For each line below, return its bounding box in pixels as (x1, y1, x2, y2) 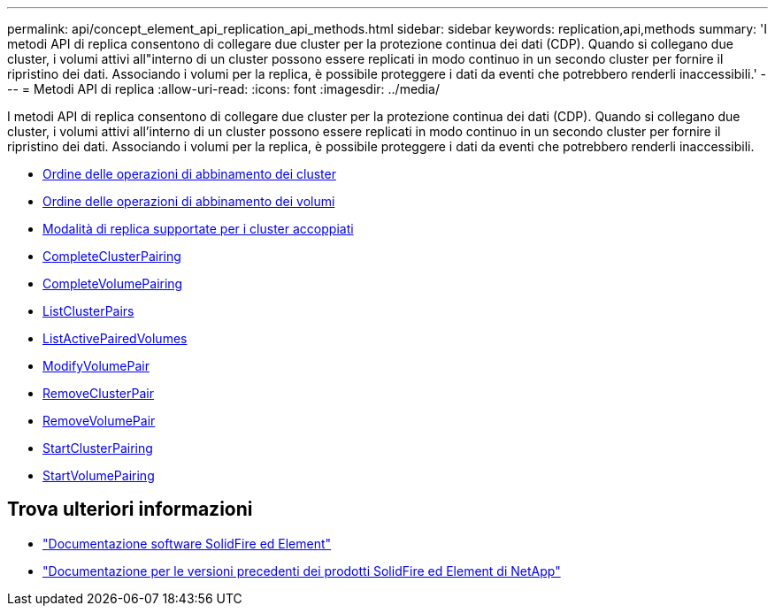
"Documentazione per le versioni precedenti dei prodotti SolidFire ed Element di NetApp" (42, 563, 561, 579)
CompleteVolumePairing (42, 276, 183, 291)
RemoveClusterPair (42, 386, 154, 401)
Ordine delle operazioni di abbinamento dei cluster (42, 166, 336, 181)
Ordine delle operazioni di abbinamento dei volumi (42, 194, 335, 209)
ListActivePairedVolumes (42, 331, 188, 346)
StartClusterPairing (42, 441, 153, 456)
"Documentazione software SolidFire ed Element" (42, 535, 332, 551)
